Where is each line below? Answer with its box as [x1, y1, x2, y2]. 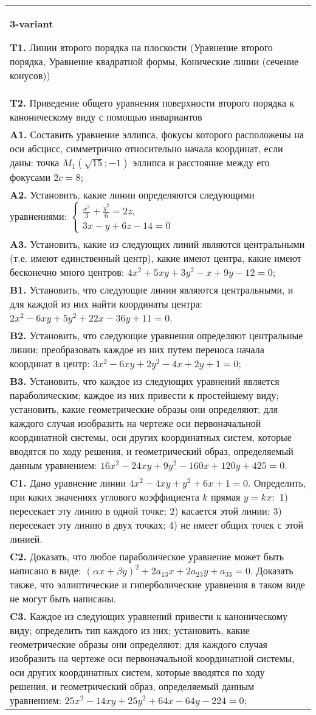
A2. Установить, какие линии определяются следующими [10, 188, 255, 202]
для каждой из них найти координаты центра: [10, 297, 203, 311]
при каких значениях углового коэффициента [10, 490, 199, 504]
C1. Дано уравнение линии [10, 476, 126, 490]
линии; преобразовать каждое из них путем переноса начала [10, 342, 264, 357]
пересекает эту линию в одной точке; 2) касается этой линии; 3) [10, 504, 282, 518]
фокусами [10, 170, 50, 184]
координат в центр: [10, 356, 90, 371]
